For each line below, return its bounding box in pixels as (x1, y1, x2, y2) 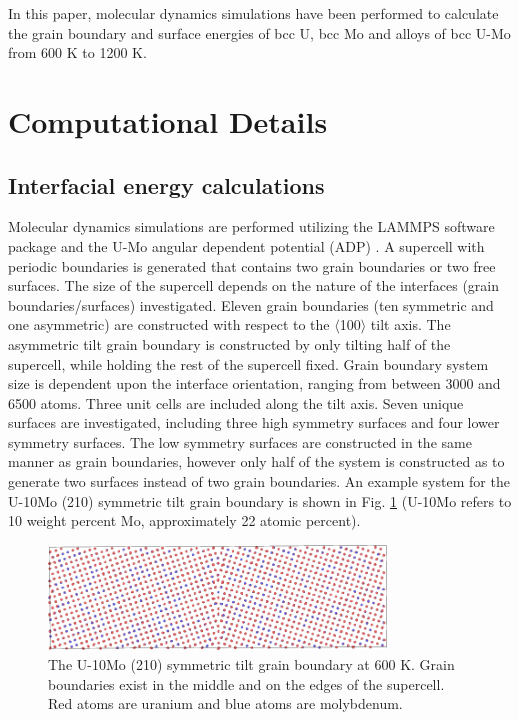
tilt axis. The (370, 314, 451, 335)
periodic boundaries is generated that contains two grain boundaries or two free (8, 255, 496, 276)
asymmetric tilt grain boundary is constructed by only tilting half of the (8, 333, 451, 354)
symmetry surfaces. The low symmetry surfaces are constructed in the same (8, 431, 472, 452)
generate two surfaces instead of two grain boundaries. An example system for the (8, 471, 510, 492)
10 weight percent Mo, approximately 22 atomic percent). (8, 510, 361, 531)
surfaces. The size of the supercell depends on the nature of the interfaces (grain (8, 275, 500, 296)
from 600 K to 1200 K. (8, 42, 147, 63)
